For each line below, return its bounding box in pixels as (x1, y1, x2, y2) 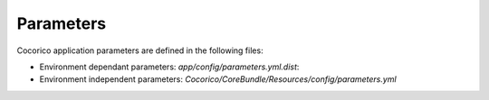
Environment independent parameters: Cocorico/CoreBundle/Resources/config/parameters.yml (39, 74, 398, 85)
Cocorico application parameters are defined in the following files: (16, 45, 264, 56)
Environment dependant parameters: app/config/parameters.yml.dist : (39, 61, 300, 72)
